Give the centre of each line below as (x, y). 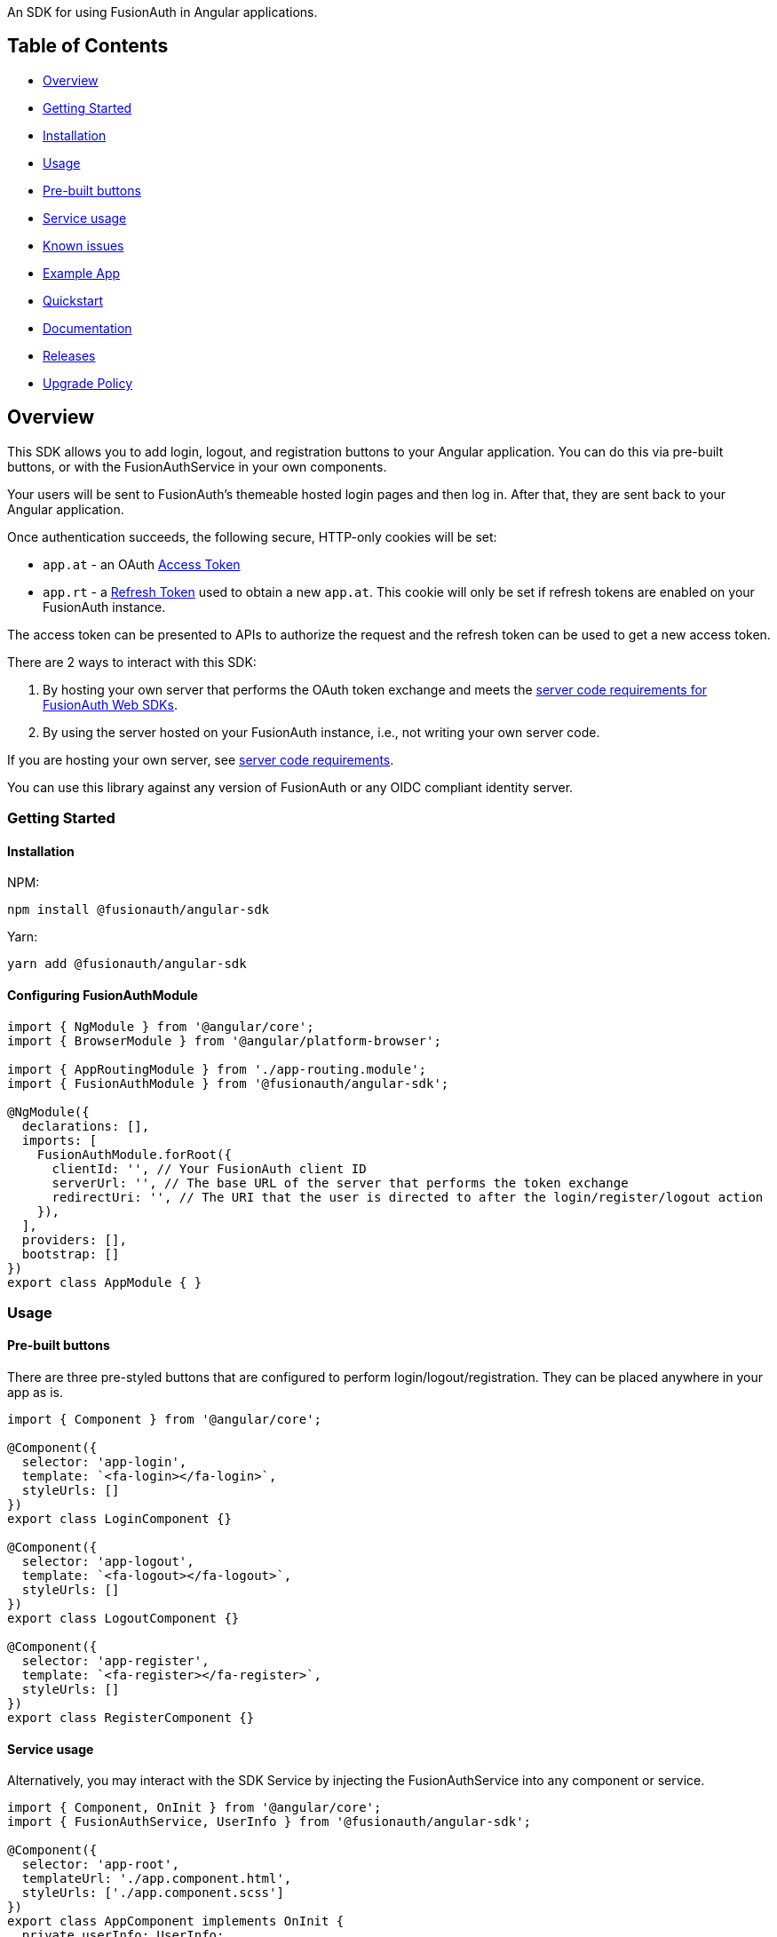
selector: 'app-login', (104, 1462)
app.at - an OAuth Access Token (142, 564)
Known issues (83, 245)
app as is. (35, 1393)
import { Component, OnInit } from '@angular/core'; (194, 1808)
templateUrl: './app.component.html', (157, 1879)
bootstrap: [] (71, 1254)
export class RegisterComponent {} (131, 1718)
